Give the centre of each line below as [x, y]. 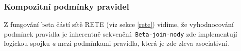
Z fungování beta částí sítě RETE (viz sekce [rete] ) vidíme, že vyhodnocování [119, 24]
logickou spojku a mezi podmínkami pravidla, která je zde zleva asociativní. [117, 43]
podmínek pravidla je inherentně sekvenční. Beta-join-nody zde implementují [120, 33]
